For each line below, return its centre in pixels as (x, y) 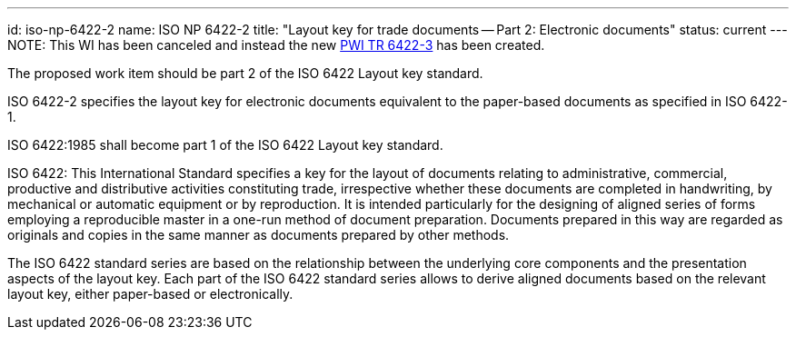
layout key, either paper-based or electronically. (150, 294)
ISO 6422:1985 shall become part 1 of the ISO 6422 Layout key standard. (225, 145)
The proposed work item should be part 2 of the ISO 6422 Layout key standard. (245, 73)
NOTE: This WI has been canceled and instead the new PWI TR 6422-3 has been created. (276, 45)
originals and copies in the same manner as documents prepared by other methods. (259, 235)
